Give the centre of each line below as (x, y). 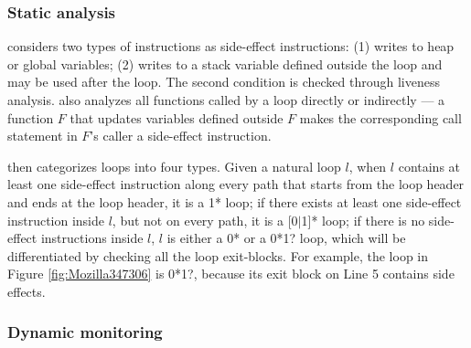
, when (368, 166)
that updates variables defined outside (177, 117)
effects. (27, 291)
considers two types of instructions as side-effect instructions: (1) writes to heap (231, 46)
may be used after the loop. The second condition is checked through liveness (224, 82)
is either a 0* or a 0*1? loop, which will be (286, 238)
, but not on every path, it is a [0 (205, 220)
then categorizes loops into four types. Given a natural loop (174, 166)
